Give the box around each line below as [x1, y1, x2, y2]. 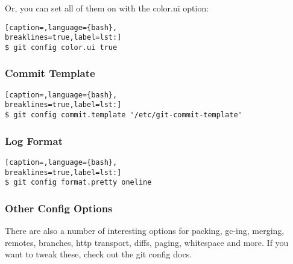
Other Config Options [5, 200, 113, 215]
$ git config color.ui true [5, 43, 118, 52]
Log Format [5, 133, 63, 148]
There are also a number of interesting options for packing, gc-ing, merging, [5, 224, 285, 237]
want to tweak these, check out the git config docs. [5, 248, 192, 260]
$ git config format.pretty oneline [5, 178, 152, 187]
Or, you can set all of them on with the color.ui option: [5, 2, 209, 14]
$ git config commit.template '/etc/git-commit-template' [5, 111, 242, 120]
